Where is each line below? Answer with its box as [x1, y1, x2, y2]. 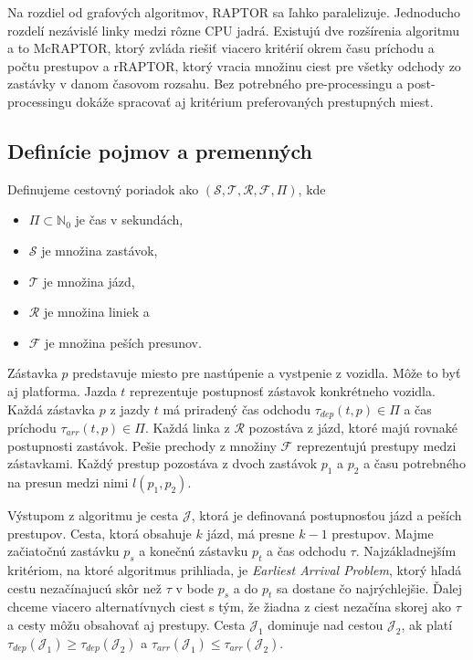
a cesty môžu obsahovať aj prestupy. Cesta [7, 614, 246, 634]
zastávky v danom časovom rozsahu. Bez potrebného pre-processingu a [7, 74, 404, 93]
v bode [175, 578, 215, 597]
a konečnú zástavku [139, 541, 248, 560]
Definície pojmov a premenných [7, 136, 312, 164]
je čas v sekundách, [75, 210, 184, 229]
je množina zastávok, [41, 240, 158, 259]
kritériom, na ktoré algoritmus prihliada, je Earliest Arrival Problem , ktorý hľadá [7, 560, 462, 579]
